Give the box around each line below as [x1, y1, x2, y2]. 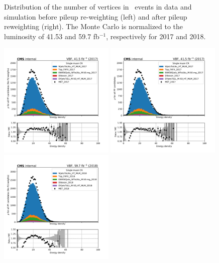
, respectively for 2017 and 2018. [106, 31, 206, 41]
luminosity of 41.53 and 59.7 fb [4, 31, 99, 41]
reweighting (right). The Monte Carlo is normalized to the [4, 21, 183, 32]
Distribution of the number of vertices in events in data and [4, 2, 192, 12]
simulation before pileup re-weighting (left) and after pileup [4, 11, 187, 22]
